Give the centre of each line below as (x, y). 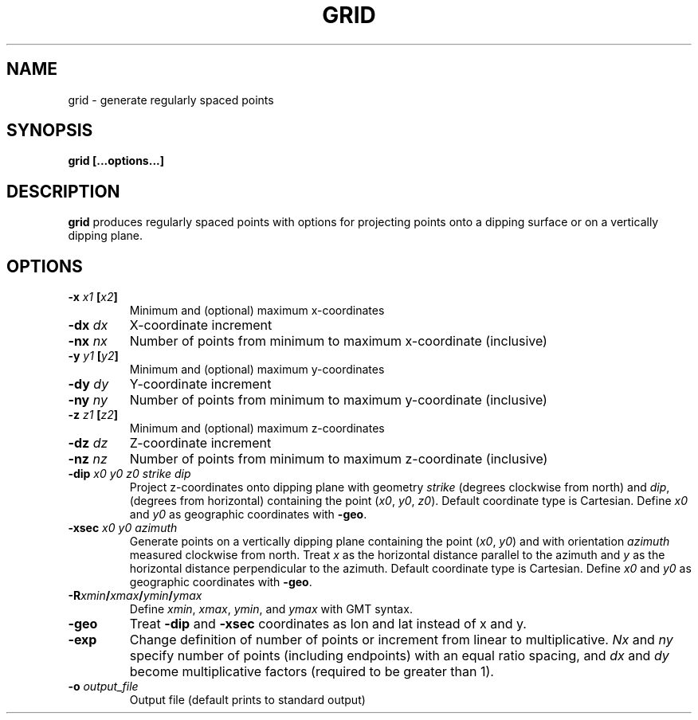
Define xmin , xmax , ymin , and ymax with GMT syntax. (271, 609)
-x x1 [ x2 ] (93, 297)
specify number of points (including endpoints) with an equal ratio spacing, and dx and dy (399, 656)
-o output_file (103, 687)
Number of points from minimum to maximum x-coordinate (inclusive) (338, 341)
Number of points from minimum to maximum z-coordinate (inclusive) (339, 459)
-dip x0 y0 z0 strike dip (129, 474)
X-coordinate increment (201, 325)
